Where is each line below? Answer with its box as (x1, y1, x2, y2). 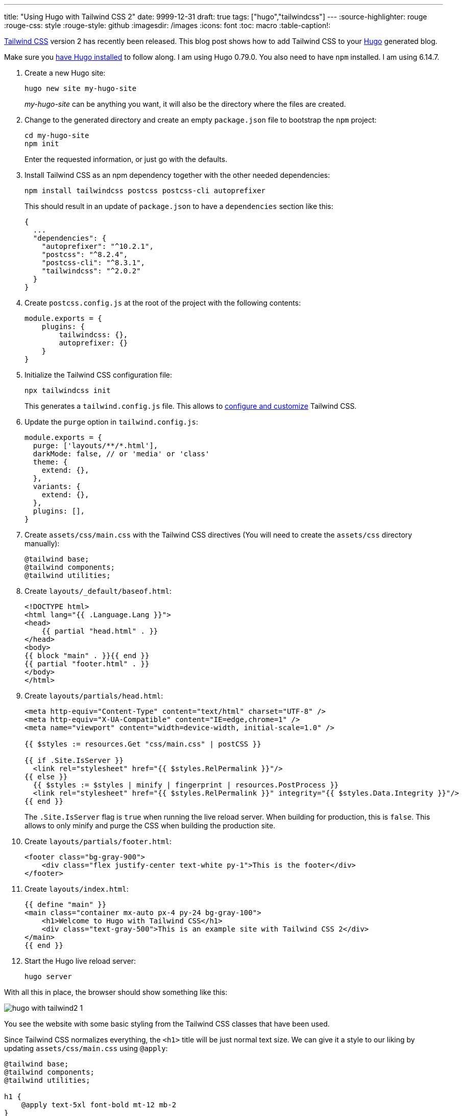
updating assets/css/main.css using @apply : (4, 1044, 168, 1053)
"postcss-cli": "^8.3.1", (41, 259, 145, 267)
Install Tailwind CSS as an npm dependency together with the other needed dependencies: (25, 171, 330, 179)
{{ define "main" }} (25, 900, 107, 909)
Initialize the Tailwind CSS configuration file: (25, 370, 172, 379)
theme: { (33, 458, 68, 466)
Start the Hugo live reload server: (25, 957, 136, 965)
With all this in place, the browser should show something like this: (4, 988, 228, 996)
